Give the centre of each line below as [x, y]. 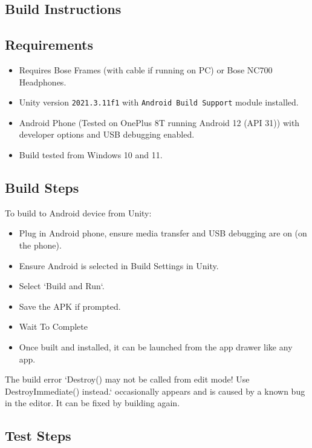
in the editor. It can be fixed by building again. [93, 403]
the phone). [40, 245]
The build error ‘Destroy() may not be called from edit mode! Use [127, 379]
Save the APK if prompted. [70, 306]
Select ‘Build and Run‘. [62, 286]
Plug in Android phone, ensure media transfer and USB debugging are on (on [163, 233]
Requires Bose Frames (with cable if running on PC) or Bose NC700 [146, 69]
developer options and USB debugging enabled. [107, 134]
